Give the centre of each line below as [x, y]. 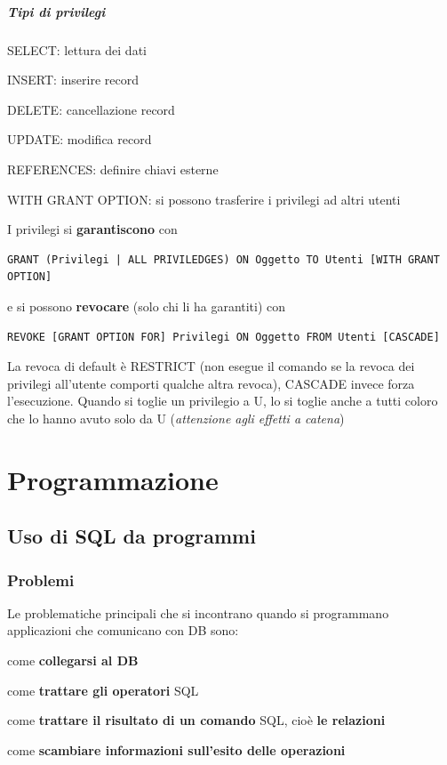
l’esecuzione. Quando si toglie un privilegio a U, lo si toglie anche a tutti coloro [223, 401]
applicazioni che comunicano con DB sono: [123, 630]
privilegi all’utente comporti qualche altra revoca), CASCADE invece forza [211, 383]
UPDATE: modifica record [80, 139]
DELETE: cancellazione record [91, 109]
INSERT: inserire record [73, 80]
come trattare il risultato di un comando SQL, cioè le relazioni [196, 720]
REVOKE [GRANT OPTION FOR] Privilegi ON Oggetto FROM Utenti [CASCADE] [223, 337]
